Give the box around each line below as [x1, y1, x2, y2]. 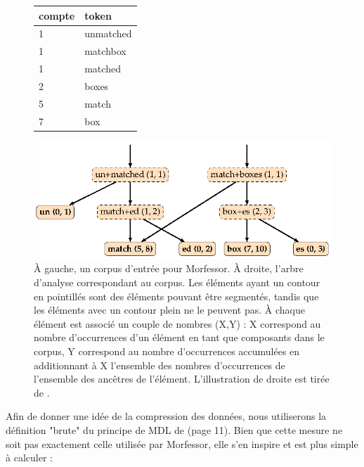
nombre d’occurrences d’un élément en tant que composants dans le [34, 330, 325, 345]
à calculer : [6, 450, 53, 465]
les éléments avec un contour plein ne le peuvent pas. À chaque [34, 302, 305, 317]
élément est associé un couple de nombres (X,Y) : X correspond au [34, 316, 321, 331]
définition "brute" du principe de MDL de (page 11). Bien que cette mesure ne [6, 422, 343, 437]
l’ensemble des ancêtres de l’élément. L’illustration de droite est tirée [34, 371, 330, 386]
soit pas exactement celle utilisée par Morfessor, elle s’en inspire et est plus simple [6, 436, 358, 451]
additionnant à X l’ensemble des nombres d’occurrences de [34, 357, 285, 372]
